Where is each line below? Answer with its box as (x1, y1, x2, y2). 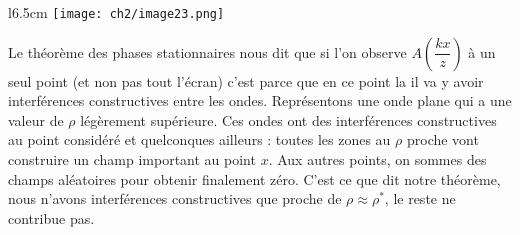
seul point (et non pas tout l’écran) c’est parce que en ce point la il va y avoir (8, 70, 484, 91)
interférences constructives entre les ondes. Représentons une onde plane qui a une (8, 90, 512, 111)
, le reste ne (384, 188, 456, 209)
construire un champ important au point (8, 149, 256, 170)
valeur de (8, 109, 64, 130)
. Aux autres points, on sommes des (268, 149, 487, 170)
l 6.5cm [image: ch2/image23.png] (8, 2, 225, 22)
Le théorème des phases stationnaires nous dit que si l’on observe (8, 41, 407, 62)
